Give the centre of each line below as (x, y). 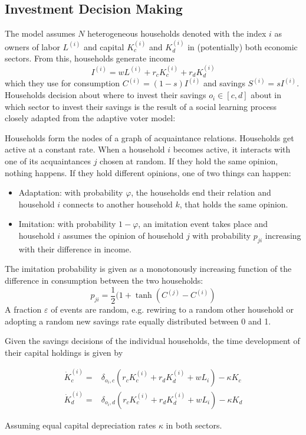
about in (266, 95)
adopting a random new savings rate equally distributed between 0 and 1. (138, 321)
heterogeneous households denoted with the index (177, 33)
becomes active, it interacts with (232, 149)
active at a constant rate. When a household (85, 149)
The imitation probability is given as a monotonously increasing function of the (148, 269)
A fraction (23, 309)
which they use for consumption (62, 83)
